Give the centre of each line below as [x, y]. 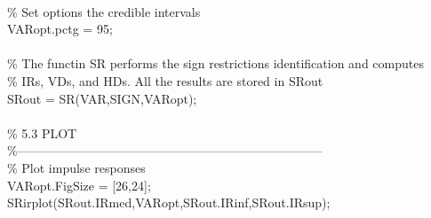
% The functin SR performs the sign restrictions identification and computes [215, 63]
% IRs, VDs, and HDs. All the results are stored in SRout [165, 80]
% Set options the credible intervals [104, 11]
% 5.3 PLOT [42, 132]
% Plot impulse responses [76, 167]
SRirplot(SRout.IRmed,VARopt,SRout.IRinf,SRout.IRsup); [169, 202]
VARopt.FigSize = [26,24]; [79, 185]
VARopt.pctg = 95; [60, 29]
